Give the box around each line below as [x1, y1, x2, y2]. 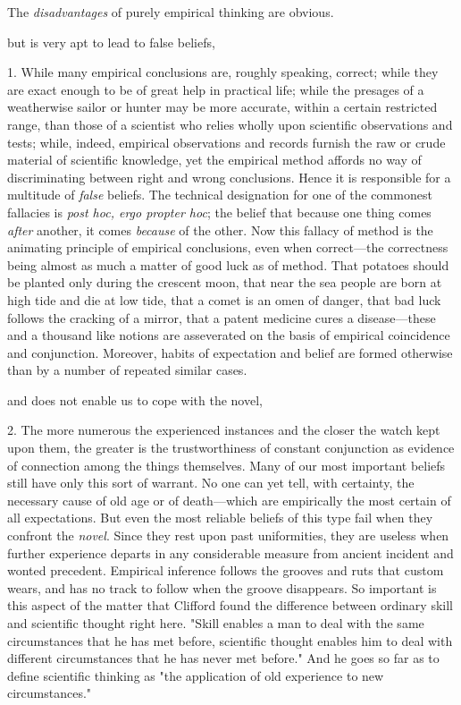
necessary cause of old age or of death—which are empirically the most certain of [7, 490, 451, 509]
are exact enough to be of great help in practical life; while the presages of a [7, 80, 424, 98]
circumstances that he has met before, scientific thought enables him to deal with [7, 631, 453, 650]
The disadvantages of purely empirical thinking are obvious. [7, 3, 334, 21]
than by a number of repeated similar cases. [7, 361, 247, 379]
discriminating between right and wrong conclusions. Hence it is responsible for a [7, 167, 451, 186]
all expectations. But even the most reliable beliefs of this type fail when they [7, 508, 433, 527]
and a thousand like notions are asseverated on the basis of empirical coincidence [7, 326, 450, 344]
